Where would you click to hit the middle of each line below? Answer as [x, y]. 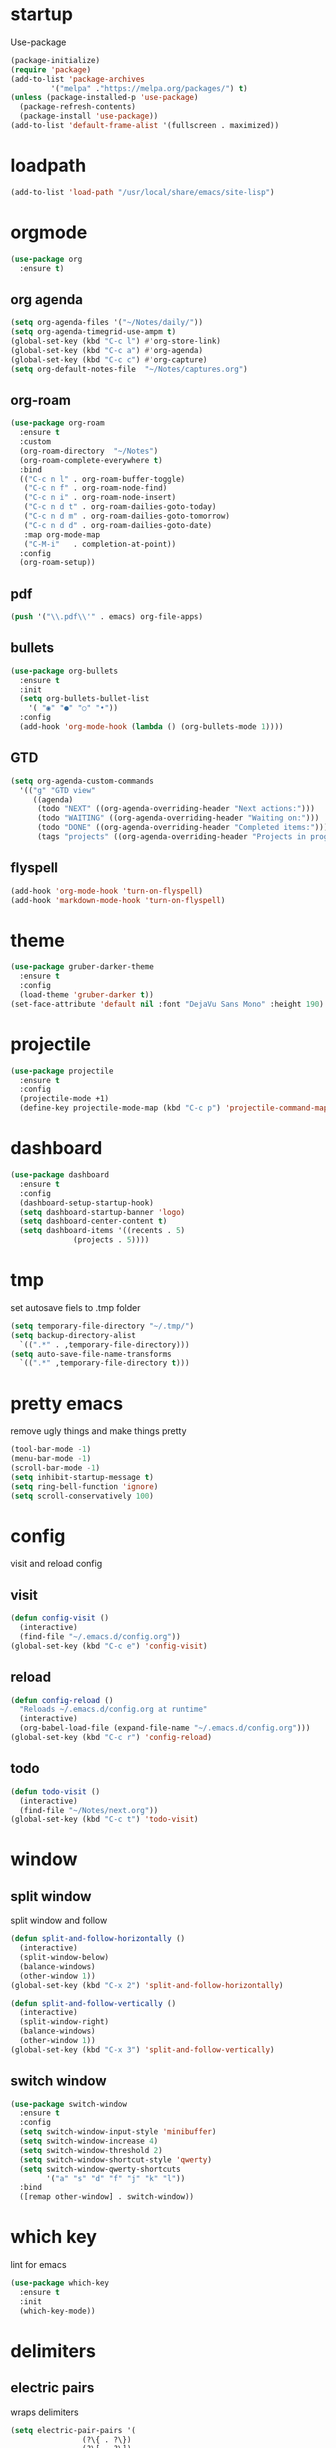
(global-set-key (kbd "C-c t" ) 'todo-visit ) [104, 1819]
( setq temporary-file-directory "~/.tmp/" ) [102, 1326]
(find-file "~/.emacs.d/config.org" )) [100, 1637]
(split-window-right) [64, 2022]
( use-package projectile [62, 1071]
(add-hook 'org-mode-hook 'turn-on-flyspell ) [106, 891]
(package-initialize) [55, 60]
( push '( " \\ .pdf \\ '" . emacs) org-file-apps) [106, 617]
